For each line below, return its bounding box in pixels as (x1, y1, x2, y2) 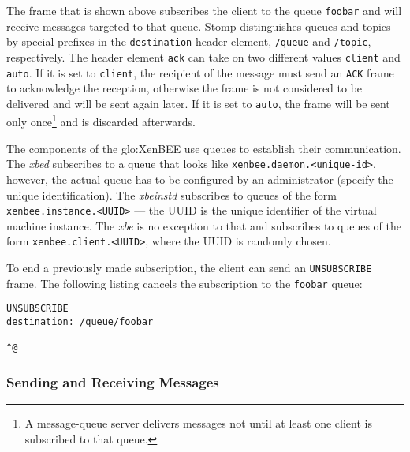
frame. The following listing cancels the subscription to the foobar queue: (6, 275, 363, 291)
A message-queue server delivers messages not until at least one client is (24, 415, 372, 431)
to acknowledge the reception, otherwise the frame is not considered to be (6, 80, 363, 96)
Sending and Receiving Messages (6, 372, 219, 391)
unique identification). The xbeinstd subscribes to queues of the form (6, 186, 337, 203)
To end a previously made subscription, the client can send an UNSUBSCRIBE (6, 260, 372, 276)
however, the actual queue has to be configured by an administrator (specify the (6, 170, 393, 187)
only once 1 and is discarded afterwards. (6, 111, 196, 130)
